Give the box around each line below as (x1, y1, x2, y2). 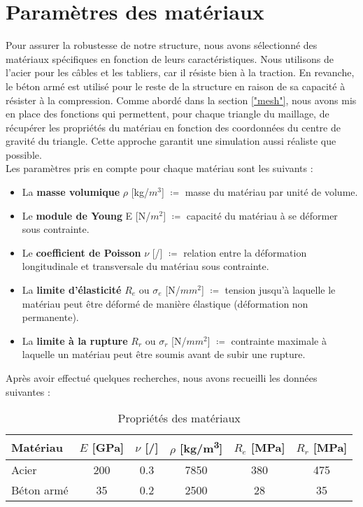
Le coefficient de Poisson (22, 245, 141, 259)
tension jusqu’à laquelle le (225, 283, 336, 297)
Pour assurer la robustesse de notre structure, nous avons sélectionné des (6, 38, 318, 52)
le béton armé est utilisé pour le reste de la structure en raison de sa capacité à (6, 78, 346, 93)
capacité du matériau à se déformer (186, 208, 338, 222)
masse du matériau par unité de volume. (185, 185, 358, 199)
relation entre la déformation (183, 245, 307, 259)
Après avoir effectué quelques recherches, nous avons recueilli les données (6, 371, 318, 385)
